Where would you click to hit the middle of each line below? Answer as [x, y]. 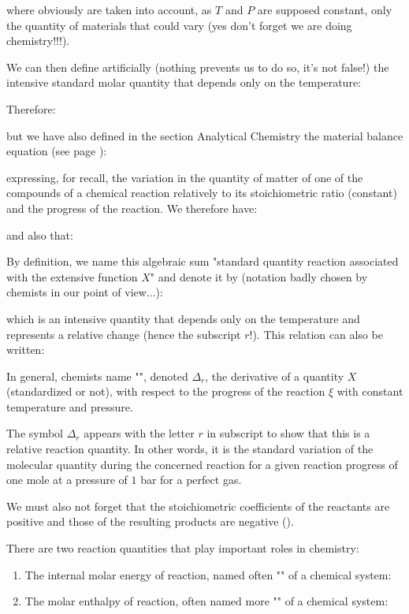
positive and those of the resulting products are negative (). [150, 521]
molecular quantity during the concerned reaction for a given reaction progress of [202, 464]
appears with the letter [139, 433]
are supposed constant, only [325, 9]
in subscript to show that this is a [288, 433]
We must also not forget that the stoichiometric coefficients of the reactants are [198, 506]
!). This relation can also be [316, 334]
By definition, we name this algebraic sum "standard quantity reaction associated [203, 261]
